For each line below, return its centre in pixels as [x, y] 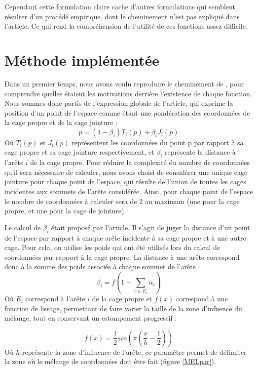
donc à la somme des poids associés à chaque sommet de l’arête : [102, 267]
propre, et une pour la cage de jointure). [65, 211]
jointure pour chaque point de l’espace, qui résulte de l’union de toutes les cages [125, 182]
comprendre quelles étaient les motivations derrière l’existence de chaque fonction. [128, 93]
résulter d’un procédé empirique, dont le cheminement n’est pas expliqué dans [122, 16]
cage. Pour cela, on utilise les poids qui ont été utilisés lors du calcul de [112, 247]
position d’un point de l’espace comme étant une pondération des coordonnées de [127, 112]
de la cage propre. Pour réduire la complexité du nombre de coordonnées [140, 162]
